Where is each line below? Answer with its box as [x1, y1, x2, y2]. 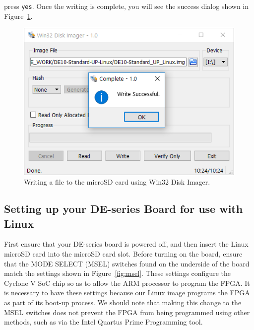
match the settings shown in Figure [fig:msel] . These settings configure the [4, 268, 231, 278]
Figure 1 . [4, 10, 33, 21]
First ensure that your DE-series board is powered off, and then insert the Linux [4, 239, 249, 249]
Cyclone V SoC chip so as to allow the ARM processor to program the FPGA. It [4, 277, 250, 288]
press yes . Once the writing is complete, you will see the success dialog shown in [4, 1, 249, 11]
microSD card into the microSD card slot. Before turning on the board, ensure [4, 249, 243, 259]
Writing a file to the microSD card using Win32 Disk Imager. [24, 177, 210, 187]
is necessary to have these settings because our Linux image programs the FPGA [4, 287, 250, 298]
